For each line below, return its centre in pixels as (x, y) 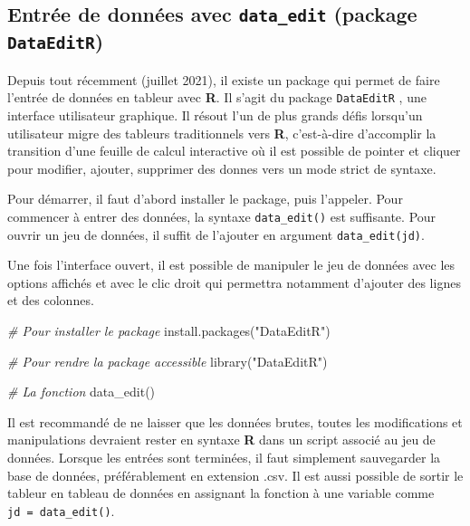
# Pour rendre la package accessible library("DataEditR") (168, 361)
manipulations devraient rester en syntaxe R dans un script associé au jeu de (221, 440)
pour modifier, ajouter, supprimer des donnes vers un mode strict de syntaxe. (222, 168)
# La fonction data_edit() (82, 392)
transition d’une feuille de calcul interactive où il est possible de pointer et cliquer (234, 151)
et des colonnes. (51, 300)
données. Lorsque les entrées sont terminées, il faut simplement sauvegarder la (224, 458)
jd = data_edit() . (61, 510)
